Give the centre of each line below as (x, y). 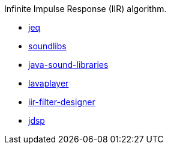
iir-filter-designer (62, 102)
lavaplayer (49, 83)
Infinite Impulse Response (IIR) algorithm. (85, 9)
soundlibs (47, 46)
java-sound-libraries (68, 65)
